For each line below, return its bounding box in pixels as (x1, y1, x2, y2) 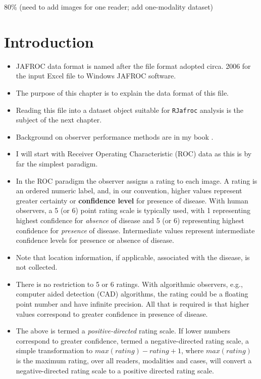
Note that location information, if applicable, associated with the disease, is (16, 251, 250, 262)
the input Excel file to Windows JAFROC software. (16, 70, 176, 81)
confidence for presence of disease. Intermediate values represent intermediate (16, 225, 255, 235)
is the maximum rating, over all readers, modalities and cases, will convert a (16, 355, 252, 366)
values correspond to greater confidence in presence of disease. (16, 308, 208, 319)
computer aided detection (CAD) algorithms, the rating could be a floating (16, 288, 248, 299)
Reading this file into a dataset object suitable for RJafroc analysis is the (16, 104, 244, 115)
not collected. (16, 262, 58, 272)
